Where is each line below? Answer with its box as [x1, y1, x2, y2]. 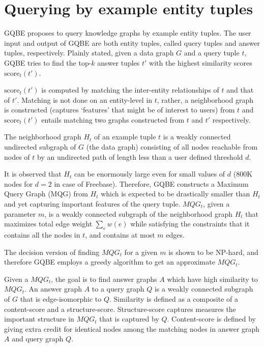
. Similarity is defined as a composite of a [109, 293, 239, 304]
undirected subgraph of [4, 141, 76, 152]
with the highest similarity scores [149, 57, 252, 68]
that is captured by [99, 313, 159, 324]
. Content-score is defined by [167, 313, 256, 324]
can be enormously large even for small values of [74, 168, 225, 179]
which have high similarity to [167, 273, 258, 284]
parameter [4, 208, 36, 219]
